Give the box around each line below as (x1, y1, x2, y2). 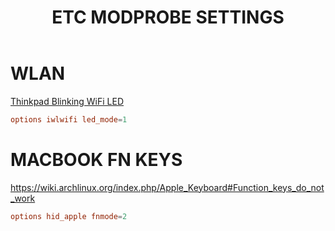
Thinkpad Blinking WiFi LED (10, 95, 125, 107)
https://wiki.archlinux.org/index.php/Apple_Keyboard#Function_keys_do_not (10, 181, 325, 193)
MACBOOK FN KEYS (10, 149, 183, 171)
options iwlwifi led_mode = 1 (10, 114, 128, 125)
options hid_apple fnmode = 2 (10, 211, 128, 221)
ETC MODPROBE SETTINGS (51, 6, 285, 29)
